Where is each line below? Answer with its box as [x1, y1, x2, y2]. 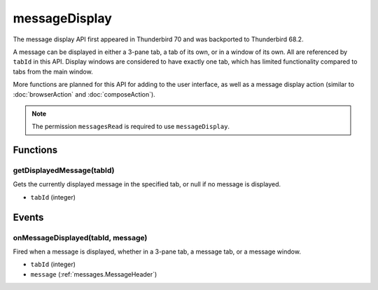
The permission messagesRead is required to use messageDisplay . [31, 123, 230, 131]
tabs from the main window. [13, 67, 94, 76]
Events [13, 211, 44, 223]
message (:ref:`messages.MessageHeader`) [30, 270, 157, 278]
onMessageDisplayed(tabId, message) [13, 233, 148, 242]
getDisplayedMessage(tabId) [13, 165, 115, 175]
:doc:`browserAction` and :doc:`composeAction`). [13, 90, 155, 98]
